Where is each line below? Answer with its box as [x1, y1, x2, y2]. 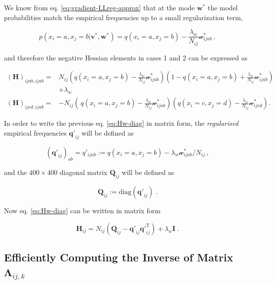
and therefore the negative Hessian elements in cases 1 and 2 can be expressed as [4, 52, 248, 62]
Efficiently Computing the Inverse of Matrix [4, 250, 233, 265]
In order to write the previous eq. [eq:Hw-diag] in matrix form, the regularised [4, 118, 239, 128]
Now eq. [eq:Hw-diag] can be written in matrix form [4, 205, 161, 216]
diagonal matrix [59, 167, 108, 177]
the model [207, 2, 238, 12]
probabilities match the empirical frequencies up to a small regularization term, [4, 12, 243, 22]
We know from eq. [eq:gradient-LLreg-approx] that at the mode [4, 2, 195, 12]
